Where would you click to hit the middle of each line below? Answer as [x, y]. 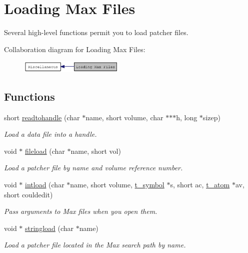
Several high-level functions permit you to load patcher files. [96, 32]
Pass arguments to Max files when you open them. [81, 211]
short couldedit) [28, 194]
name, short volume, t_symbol [117, 185]
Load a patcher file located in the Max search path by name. [95, 245]
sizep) [211, 117]
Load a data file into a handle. [50, 134]
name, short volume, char [124, 117]
